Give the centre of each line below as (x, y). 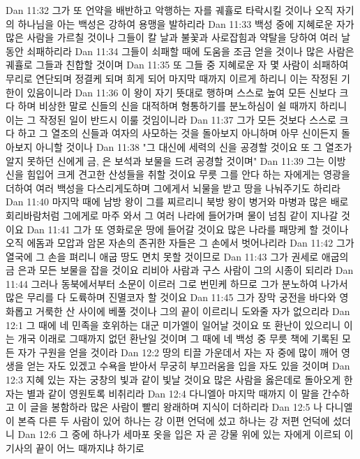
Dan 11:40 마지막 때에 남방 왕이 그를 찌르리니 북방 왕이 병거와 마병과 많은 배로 (177, 202)
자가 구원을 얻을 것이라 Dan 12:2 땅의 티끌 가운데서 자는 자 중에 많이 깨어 (178, 352)
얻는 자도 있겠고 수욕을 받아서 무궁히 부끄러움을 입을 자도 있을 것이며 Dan (188, 366)
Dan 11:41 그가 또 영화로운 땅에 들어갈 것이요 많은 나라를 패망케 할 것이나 (188, 229)
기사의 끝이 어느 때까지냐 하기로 (75, 448)
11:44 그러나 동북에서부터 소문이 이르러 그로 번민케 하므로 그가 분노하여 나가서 (177, 283)
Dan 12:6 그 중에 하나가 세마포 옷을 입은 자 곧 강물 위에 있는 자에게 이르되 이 (186, 434)
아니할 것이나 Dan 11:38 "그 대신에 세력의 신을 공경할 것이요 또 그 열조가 (194, 146)
